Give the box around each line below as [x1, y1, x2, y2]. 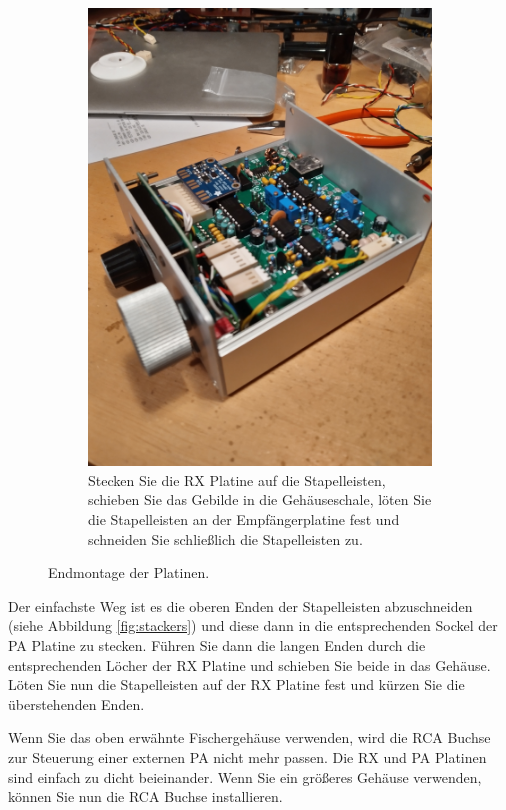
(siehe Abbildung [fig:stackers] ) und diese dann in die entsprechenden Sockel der [8, 615, 498, 636]
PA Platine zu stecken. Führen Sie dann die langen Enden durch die [8, 634, 426, 655]
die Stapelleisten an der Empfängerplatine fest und [88, 509, 400, 529]
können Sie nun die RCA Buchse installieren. [8, 786, 283, 807]
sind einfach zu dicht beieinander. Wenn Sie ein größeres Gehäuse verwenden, [8, 766, 482, 787]
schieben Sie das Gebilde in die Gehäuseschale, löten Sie [88, 489, 432, 510]
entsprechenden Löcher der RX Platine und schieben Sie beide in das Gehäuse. [8, 654, 491, 675]
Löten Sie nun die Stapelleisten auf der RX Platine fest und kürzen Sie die [8, 674, 465, 695]
